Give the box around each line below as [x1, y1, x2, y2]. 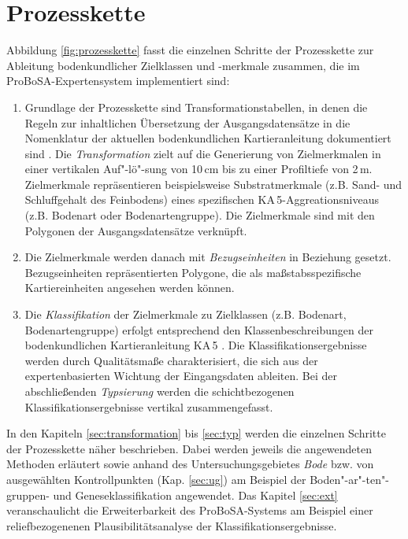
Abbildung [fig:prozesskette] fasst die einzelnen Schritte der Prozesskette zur [6, 42, 374, 58]
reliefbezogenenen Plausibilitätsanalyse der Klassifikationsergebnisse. [6, 517, 337, 533]
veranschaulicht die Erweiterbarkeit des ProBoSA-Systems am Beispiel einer [6, 502, 373, 519]
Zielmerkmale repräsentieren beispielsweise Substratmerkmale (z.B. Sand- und [24, 175, 402, 192]
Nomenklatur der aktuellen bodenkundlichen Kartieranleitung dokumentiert [24, 130, 391, 146]
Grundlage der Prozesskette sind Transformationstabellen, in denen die [24, 98, 368, 115]
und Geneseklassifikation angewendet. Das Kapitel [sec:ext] [53, 486, 338, 503]
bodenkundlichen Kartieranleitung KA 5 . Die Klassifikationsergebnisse [24, 337, 367, 353]
